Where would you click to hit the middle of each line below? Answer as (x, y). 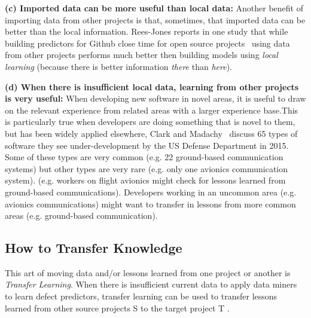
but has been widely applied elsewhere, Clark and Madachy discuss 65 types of (151, 133)
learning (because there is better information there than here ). (118, 66)
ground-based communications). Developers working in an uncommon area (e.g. (151, 192)
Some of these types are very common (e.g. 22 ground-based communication (144, 157)
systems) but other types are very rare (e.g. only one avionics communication (147, 168)
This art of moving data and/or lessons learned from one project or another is (148, 272)
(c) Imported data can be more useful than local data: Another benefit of (154, 8)
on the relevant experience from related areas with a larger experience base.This (152, 110)
